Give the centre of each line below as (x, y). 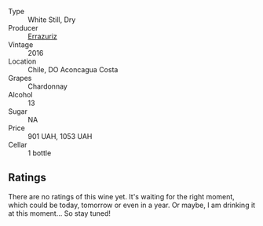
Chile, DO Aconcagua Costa (73, 69)
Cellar (18, 145)
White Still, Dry (52, 20)
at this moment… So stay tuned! (60, 213)
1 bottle (40, 153)
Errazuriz (42, 36)
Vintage (21, 45)
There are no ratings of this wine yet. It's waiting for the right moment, (122, 196)
